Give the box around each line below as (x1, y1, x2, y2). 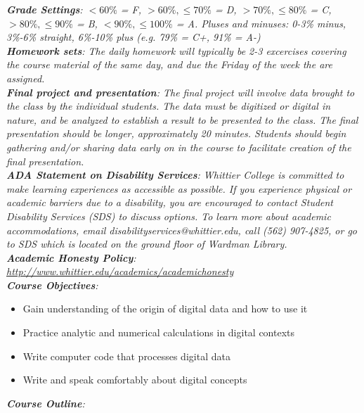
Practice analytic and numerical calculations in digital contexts (22, 325, 295, 340)
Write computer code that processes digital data (22, 348, 230, 363)
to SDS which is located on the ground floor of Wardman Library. (6, 236, 287, 251)
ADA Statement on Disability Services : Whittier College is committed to (6, 167, 344, 182)
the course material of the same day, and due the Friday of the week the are (6, 57, 332, 72)
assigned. (6, 70, 45, 85)
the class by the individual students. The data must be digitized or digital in (6, 99, 331, 113)
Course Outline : (6, 395, 85, 410)
